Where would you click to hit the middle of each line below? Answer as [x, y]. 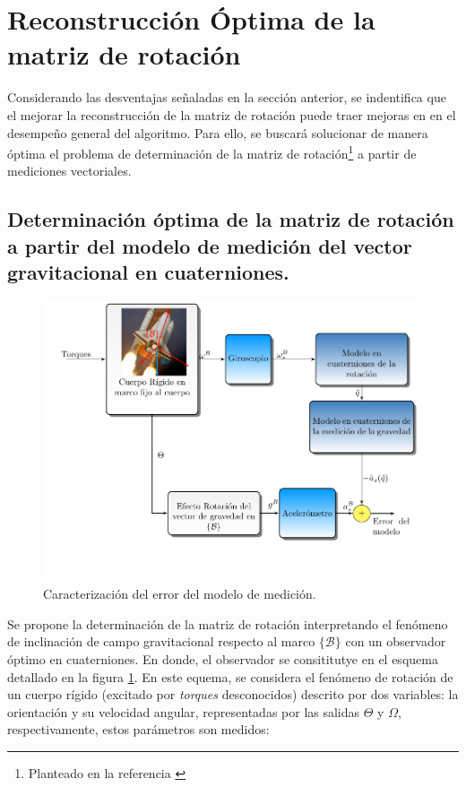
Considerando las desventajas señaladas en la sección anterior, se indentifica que [227, 97]
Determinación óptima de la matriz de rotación [231, 219]
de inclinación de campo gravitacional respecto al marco [161, 641]
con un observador [396, 641]
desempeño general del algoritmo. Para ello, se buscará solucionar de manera [218, 132]
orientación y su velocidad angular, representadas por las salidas [184, 711]
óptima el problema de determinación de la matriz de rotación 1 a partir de [212, 152]
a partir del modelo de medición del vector [210, 245]
